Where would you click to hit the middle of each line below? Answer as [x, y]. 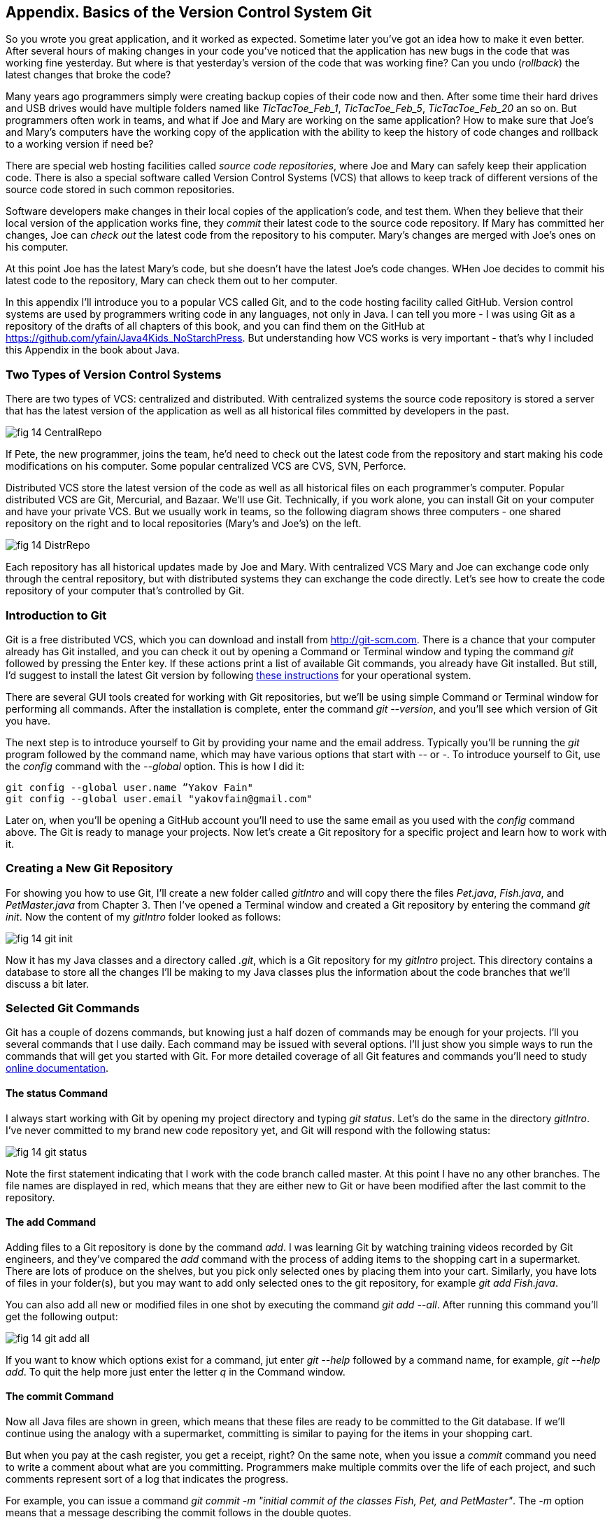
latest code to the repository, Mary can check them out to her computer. [172, 281]
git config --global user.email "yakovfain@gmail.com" [159, 798]
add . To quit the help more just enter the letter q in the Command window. [176, 1371]
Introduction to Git [56, 615]
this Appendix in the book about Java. [93, 350]
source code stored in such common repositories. [120, 190]
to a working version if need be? [80, 144]
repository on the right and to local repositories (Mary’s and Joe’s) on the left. [184, 524]
